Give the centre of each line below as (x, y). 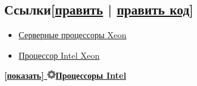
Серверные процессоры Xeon (72, 35)
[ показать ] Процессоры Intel (65, 75)
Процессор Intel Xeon (59, 55)
